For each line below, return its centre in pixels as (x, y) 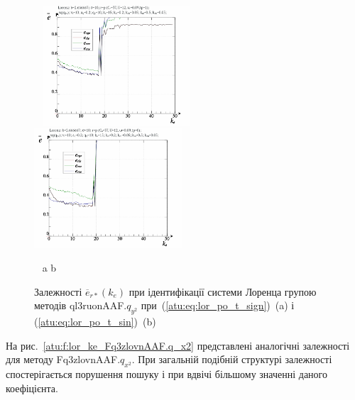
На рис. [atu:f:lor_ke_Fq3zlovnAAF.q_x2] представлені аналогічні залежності (178, 345)
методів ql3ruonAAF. (81, 305)
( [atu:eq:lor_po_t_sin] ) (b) (95, 322)
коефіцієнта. (32, 388)
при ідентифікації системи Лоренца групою (223, 291)
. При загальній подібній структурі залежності (232, 359)
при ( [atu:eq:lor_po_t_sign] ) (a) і (218, 305)
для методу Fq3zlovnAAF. (63, 359)
